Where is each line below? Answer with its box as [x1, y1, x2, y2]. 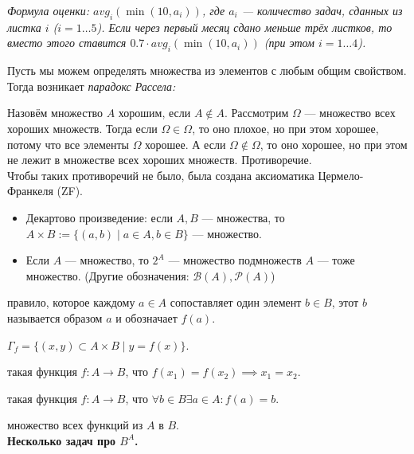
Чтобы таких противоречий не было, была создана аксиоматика [7, 166, 314, 183]
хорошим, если [118, 104, 191, 121]
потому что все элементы [7, 135, 129, 152]
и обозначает [115, 309, 178, 326]
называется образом [7, 309, 103, 326]
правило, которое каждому [7, 294, 135, 311]
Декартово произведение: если [25, 209, 173, 225]
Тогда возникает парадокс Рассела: [7, 77, 176, 94]
